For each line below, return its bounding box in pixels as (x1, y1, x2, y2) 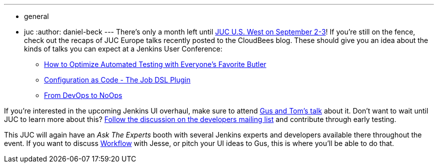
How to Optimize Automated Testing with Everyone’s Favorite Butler (44, 60, 266, 68)
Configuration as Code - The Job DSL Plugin (44, 75, 191, 84)
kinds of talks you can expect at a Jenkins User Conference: (24, 44, 222, 53)
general (24, 12, 49, 20)
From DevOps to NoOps (44, 91, 122, 99)
